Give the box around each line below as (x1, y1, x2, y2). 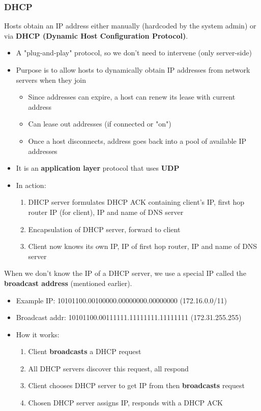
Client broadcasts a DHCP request (28, 346, 141, 357)
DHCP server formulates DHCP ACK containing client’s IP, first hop (28, 197, 245, 207)
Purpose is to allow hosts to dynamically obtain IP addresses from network (16, 65, 250, 75)
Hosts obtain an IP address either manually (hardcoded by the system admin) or (4, 20, 256, 31)
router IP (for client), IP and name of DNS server (28, 206, 184, 217)
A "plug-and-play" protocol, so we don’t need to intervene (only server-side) (16, 47, 252, 58)
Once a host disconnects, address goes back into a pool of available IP (28, 135, 247, 146)
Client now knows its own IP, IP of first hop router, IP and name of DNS (28, 241, 257, 251)
